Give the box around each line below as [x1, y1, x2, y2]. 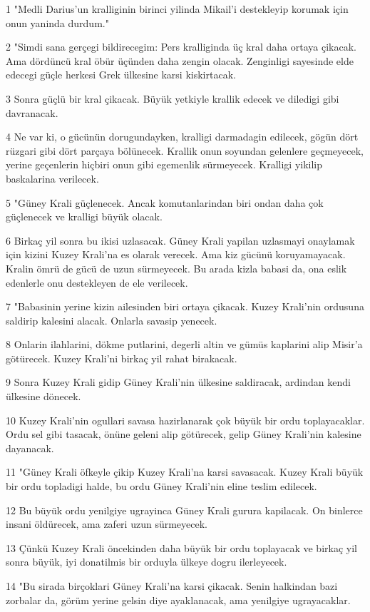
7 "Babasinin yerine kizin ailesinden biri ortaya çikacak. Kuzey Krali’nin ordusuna [6, 299, 364, 314]
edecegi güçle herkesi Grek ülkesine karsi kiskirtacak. [6, 67, 236, 82]
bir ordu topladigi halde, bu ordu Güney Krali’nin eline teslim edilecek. [6, 479, 317, 494]
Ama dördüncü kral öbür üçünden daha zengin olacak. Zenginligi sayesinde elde [6, 53, 354, 68]
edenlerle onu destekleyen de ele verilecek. [6, 275, 188, 290]
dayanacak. [6, 440, 54, 455]
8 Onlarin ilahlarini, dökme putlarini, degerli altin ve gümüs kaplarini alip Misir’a [6, 337, 363, 352]
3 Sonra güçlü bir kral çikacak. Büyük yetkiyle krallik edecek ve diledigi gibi [6, 91, 339, 106]
